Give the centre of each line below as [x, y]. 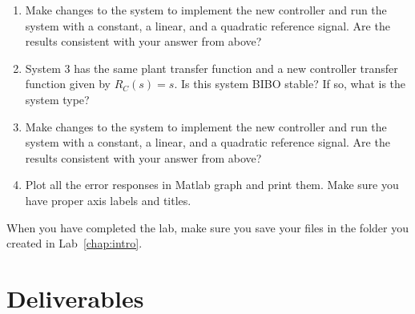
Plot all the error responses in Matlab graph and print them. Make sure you [212, 185]
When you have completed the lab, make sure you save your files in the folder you [207, 227]
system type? [57, 99]
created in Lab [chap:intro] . [75, 243]
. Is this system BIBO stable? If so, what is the [290, 84]
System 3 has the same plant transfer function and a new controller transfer [212, 68]
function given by [68, 84]
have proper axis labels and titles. [108, 200]
